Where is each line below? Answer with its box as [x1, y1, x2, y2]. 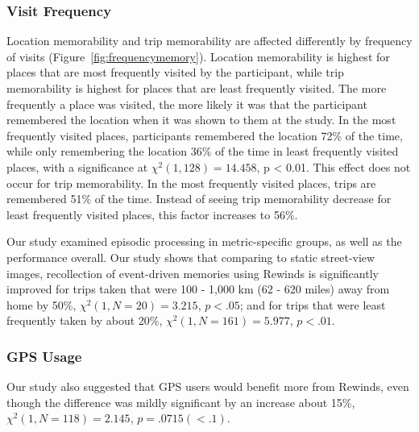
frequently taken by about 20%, [6, 312, 163, 329]
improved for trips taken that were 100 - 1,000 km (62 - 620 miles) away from [6, 280, 390, 297]
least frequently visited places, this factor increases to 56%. [6, 206, 298, 222]
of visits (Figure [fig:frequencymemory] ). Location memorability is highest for [6, 48, 390, 64]
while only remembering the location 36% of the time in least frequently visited [6, 143, 399, 160]
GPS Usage [6, 346, 82, 366]
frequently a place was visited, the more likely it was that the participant [6, 95, 367, 112]
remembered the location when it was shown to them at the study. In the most [6, 111, 396, 128]
